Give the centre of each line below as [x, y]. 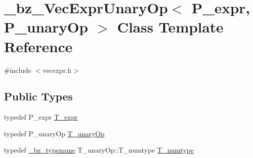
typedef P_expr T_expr [41, 117]
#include [18, 70]
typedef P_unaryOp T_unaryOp [54, 133]
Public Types [39, 96]
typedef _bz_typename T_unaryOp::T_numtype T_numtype [99, 150]
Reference [38, 46]
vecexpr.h [57, 70]
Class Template [170, 27]
